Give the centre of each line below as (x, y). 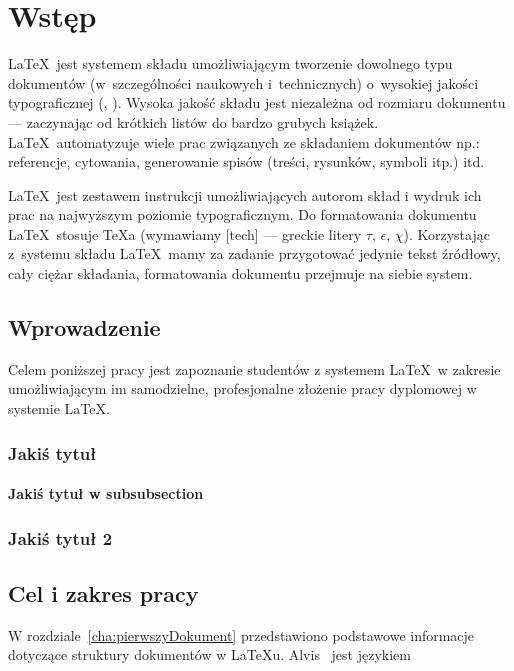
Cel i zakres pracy (103, 592)
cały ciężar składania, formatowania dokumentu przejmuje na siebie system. (240, 273)
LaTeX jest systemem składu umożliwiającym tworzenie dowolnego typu (230, 63)
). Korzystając (446, 233)
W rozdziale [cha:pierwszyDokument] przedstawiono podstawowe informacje (241, 634)
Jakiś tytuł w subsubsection (106, 493)
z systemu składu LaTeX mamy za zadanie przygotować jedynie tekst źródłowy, (254, 253)
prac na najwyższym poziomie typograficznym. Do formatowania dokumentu (242, 214)
